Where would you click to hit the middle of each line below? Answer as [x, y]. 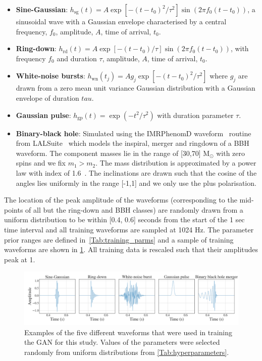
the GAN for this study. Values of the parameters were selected [122, 342]
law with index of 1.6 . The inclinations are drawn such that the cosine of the [136, 172]
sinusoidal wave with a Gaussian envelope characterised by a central [121, 21]
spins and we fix [41, 163]
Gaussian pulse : [43, 115]
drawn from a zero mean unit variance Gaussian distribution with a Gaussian [136, 88]
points [14, 209]
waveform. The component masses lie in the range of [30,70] [108, 153]
